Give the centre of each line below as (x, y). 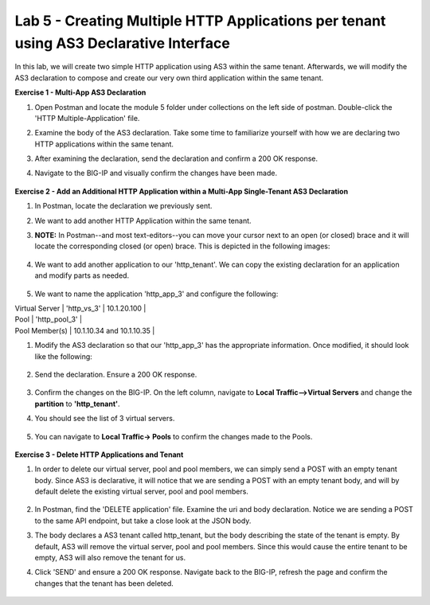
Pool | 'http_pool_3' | (49, 319)
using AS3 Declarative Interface (122, 43)
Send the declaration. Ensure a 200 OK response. (116, 374)
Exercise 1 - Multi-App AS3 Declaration (80, 92)
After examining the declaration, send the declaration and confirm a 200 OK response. (176, 158)
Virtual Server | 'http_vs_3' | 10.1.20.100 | (80, 308)
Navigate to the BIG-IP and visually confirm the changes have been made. (156, 173)
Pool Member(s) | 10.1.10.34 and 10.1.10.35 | (85, 330)
